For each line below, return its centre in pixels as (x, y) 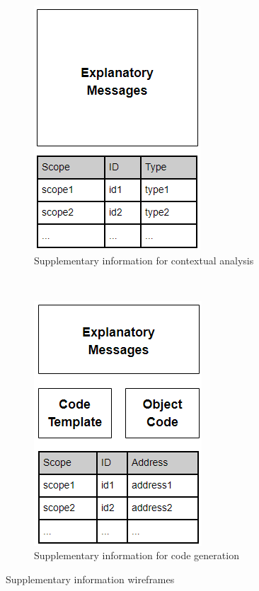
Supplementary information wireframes (90, 579)
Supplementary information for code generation (137, 555)
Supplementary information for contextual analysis (144, 260)
